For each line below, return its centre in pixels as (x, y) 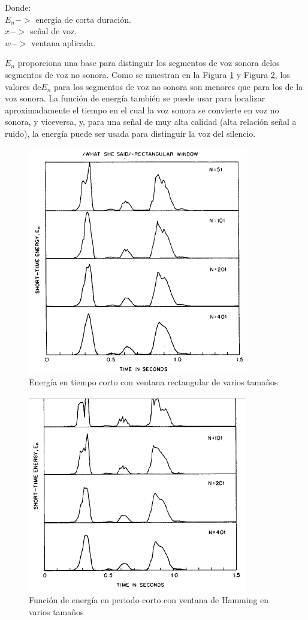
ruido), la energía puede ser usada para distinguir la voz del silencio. (130, 133)
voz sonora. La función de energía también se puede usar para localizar (135, 98)
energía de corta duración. (83, 19)
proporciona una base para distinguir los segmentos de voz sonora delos (149, 63)
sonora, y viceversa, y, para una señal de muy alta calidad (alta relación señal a (151, 122)
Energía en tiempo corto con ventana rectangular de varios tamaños (153, 382)
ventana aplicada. (64, 42)
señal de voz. (54, 31)
